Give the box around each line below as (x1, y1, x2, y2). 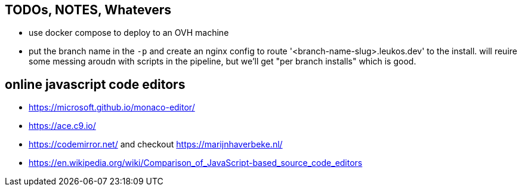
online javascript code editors (5, 76, 186, 92)
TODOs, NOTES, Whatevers (5, 2, 172, 17)
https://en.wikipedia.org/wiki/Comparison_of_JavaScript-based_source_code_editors (29, 158, 363, 168)
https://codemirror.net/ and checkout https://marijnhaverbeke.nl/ (29, 139, 283, 150)
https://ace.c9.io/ (29, 121, 96, 131)
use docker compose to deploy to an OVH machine (29, 27, 229, 38)
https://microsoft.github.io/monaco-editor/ (29, 102, 195, 113)
